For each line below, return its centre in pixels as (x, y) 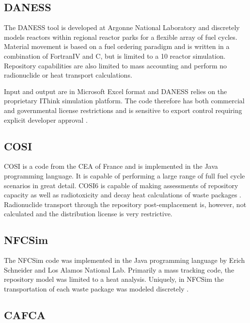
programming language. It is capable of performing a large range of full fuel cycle (125, 175)
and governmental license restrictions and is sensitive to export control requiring (123, 110)
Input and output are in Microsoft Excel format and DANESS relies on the (116, 91)
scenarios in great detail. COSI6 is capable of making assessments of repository (121, 185)
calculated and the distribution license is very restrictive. (88, 214)
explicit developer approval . (46, 120)
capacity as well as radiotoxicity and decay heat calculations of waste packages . (123, 195)
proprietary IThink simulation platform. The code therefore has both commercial (124, 101)
